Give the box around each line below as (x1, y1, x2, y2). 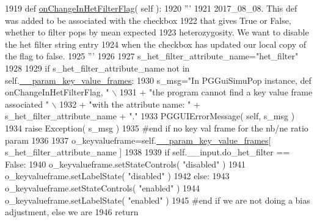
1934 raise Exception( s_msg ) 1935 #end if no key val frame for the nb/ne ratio (5, 121, 308, 134)
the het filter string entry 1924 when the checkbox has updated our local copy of (5, 37, 307, 50)
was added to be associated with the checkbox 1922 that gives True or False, (5, 13, 291, 26)
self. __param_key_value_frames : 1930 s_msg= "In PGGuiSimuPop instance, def (5, 73, 312, 86)
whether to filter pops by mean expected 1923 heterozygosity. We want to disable (5, 26, 309, 39)
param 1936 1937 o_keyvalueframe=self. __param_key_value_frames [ (5, 133, 271, 146)
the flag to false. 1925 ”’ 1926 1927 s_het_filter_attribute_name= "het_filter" (5, 50, 299, 62)
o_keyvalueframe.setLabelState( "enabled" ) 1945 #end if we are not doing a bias (5, 193, 310, 206)
